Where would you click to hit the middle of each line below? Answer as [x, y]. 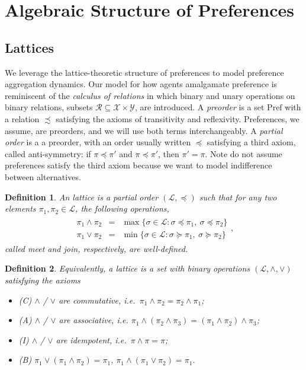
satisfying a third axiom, [251, 142]
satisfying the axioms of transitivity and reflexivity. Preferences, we [178, 118]
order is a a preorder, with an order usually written [98, 142]
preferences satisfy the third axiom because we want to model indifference [138, 165]
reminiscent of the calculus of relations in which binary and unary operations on [150, 95]
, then [168, 153]
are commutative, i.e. [97, 300]
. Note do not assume [244, 153]
